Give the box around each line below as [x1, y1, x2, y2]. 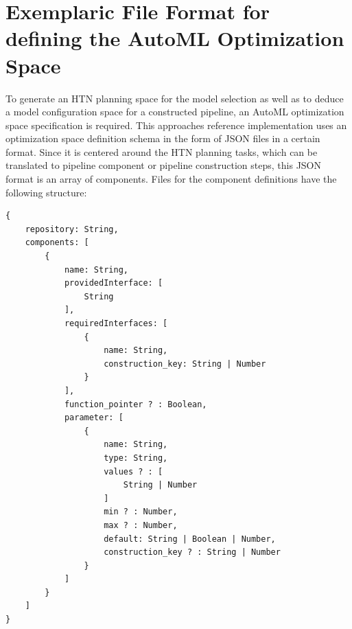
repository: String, [25, 224, 119, 234]
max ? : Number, [104, 520, 178, 530]
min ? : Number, [104, 507, 178, 517]
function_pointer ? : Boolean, [64, 399, 207, 409]
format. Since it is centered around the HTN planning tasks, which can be [5, 144, 318, 159]
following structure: [5, 185, 87, 199]
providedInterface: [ [64, 278, 163, 288]
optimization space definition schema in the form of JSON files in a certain [5, 131, 320, 146]
